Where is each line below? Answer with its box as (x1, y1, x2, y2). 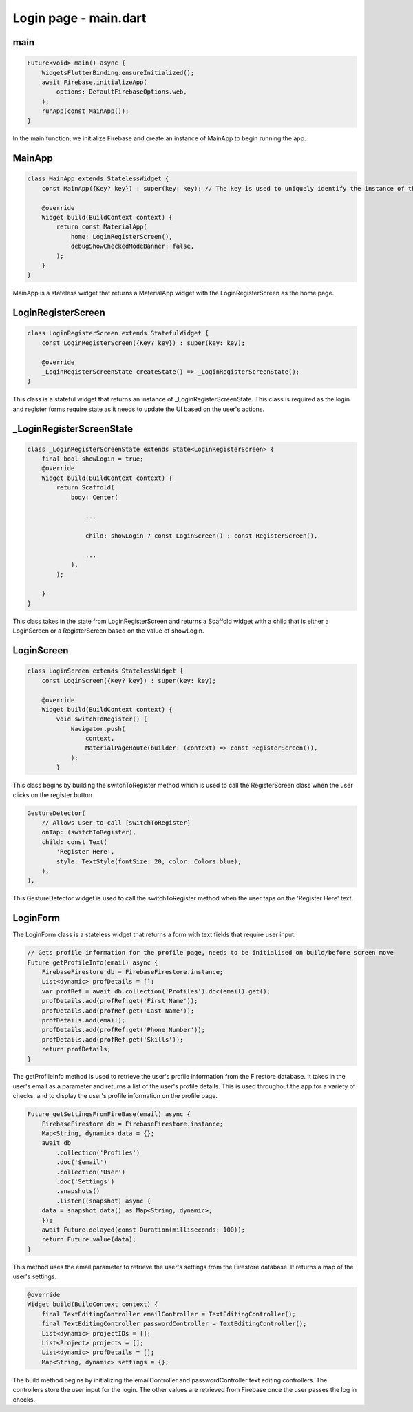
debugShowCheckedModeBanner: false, (70, 242, 195, 251)
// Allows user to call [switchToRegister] (41, 819, 191, 826)
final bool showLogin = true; (41, 455, 144, 463)
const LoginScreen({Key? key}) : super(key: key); (41, 677, 216, 684)
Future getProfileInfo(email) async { (27, 958, 158, 967)
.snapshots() (56, 1188, 100, 1195)
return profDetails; (41, 1045, 112, 1053)
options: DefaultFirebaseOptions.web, (56, 88, 187, 96)
